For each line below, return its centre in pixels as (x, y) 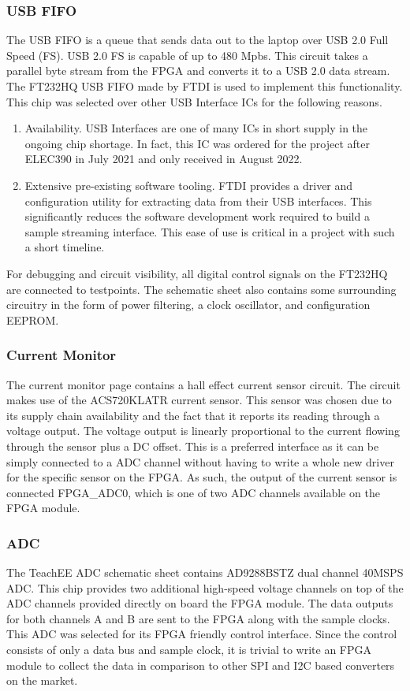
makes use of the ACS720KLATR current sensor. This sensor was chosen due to (199, 400)
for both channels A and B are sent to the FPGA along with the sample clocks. (198, 618)
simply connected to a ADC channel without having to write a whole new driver (200, 461)
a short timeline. (65, 247)
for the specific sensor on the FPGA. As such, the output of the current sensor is (202, 477)
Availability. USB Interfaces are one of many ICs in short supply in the (196, 128)
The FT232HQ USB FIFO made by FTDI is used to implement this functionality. (205, 86)
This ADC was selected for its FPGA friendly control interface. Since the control (202, 634)
